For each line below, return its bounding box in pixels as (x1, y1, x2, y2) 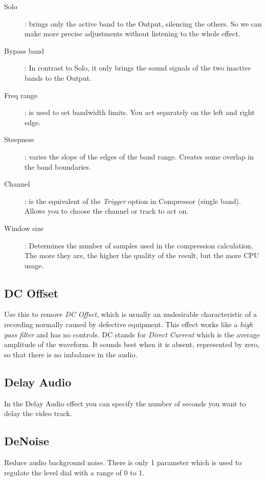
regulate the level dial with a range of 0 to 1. (4, 467, 145, 477)
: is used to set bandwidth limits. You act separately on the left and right (25, 107, 255, 118)
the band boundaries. (25, 161, 91, 172)
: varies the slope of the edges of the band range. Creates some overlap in (25, 151, 254, 162)
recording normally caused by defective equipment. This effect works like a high (4, 319, 253, 330)
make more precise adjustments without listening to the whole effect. (25, 28, 240, 39)
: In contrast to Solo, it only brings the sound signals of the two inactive (25, 62, 251, 73)
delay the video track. (4, 408, 72, 419)
